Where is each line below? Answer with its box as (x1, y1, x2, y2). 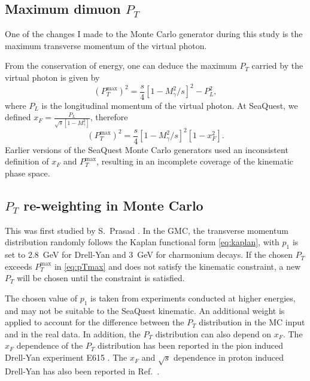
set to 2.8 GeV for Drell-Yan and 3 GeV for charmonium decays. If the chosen (5, 248, 293, 261)
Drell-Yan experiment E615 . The (5, 351, 127, 364)
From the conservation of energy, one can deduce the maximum (5, 59, 237, 72)
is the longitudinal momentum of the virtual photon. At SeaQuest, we (41, 99, 298, 111)
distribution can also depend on (155, 327, 272, 340)
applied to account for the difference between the (5, 316, 184, 328)
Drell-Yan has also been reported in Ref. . (5, 364, 160, 377)
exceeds (5, 260, 32, 272)
